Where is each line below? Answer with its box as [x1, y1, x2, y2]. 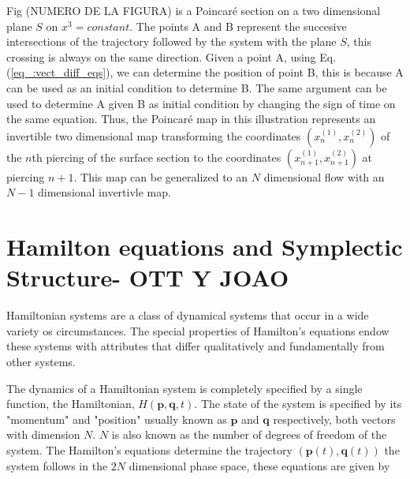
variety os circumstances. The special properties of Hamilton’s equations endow [6, 322, 389, 339]
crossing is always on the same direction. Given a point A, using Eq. [6, 48, 337, 65]
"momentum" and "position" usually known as [6, 410, 227, 427]
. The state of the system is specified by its [194, 395, 402, 412]
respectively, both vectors [273, 410, 396, 427]
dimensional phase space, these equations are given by [129, 457, 390, 473]
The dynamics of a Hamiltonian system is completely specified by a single [6, 380, 363, 396]
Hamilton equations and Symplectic [6, 230, 403, 263]
